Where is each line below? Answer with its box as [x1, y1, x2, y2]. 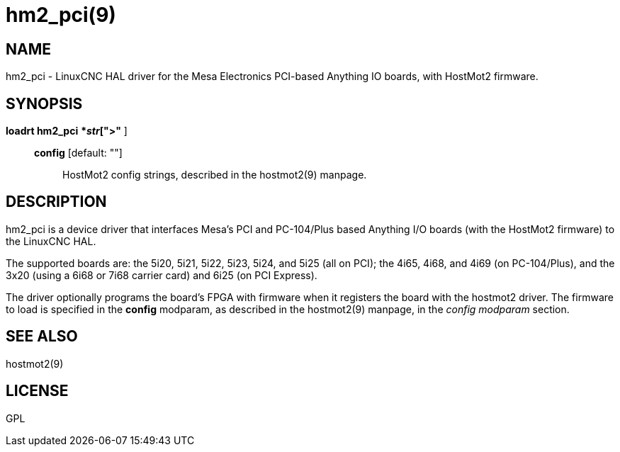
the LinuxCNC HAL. [6, 235, 96, 247]
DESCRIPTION [6, 193, 107, 211]
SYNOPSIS [6, 94, 83, 113]
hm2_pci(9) [6, 3, 116, 27]
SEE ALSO [6, 327, 78, 346]
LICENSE [6, 382, 69, 400]
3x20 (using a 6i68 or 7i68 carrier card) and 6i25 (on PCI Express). [6, 269, 317, 281]
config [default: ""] [34, 147, 123, 159]
